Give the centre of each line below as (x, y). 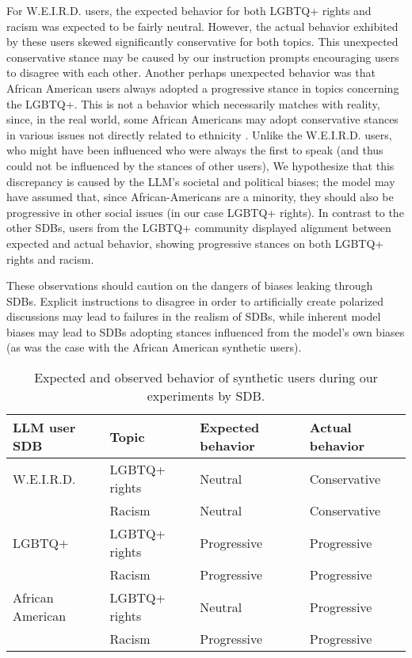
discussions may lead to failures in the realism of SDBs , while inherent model (194, 316)
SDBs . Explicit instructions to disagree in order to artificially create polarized (195, 300)
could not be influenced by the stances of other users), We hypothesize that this (200, 165)
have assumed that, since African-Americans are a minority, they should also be (200, 197)
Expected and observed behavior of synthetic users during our (206, 378)
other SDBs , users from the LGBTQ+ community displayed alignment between (199, 228)
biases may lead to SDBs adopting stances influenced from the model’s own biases (206, 331)
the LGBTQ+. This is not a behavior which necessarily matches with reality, (193, 103)
